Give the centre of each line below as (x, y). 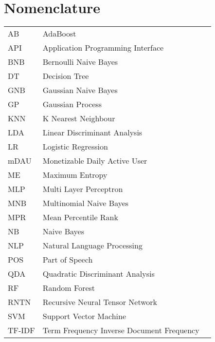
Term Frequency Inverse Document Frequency (121, 330)
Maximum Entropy (75, 175)
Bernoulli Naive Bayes (80, 62)
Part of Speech (68, 260)
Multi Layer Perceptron (83, 189)
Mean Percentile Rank (80, 217)
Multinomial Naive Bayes (86, 203)
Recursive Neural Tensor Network (100, 302)
